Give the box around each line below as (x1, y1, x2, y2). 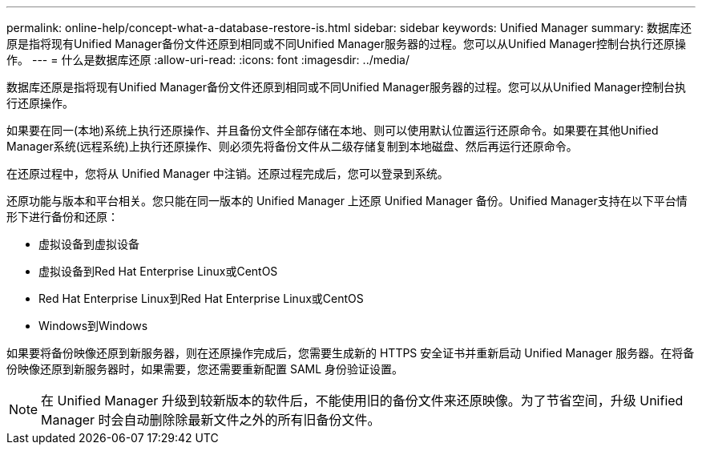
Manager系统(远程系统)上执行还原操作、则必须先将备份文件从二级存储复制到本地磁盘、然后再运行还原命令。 (6, 139, 578, 153)
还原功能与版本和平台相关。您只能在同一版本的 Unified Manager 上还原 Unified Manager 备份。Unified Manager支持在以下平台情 (6, 194, 688, 207)
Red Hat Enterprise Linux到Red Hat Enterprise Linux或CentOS (38, 292, 364, 305)
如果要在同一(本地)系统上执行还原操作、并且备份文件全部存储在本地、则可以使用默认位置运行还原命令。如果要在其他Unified (6, 123, 659, 137)
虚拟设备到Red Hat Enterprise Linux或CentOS (38, 264, 278, 278)
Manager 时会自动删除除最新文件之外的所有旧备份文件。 (41, 412, 381, 428)
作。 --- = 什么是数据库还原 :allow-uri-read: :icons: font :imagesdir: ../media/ (6, 53, 410, 66)
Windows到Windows (38, 319, 148, 332)
